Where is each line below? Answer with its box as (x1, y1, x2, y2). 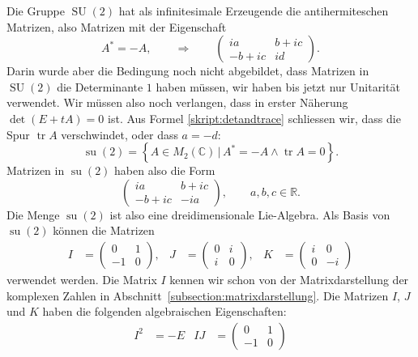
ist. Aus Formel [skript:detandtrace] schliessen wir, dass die (108, 109, 401, 126)
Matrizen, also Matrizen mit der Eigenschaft (6, 18, 227, 35)
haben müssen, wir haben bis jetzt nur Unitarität (156, 78, 400, 95)
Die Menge (6, 206, 60, 223)
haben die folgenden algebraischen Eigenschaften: (42, 303, 287, 320)
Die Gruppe (6, 2, 65, 19)
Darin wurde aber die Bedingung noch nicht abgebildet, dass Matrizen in (6, 62, 369, 79)
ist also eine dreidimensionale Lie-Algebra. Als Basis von (109, 206, 390, 223)
